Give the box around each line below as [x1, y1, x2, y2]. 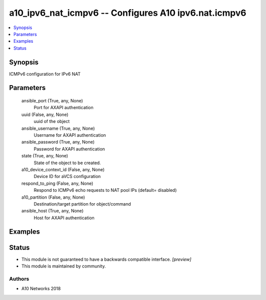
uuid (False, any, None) [21, 111, 68, 118]
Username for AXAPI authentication [33, 132, 106, 138]
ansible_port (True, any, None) [21, 98, 83, 104]
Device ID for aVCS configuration [33, 174, 101, 180]
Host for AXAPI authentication [33, 214, 95, 221]
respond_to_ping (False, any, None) [21, 180, 94, 186]
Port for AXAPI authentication [33, 105, 94, 111]
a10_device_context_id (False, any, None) [21, 166, 105, 172]
